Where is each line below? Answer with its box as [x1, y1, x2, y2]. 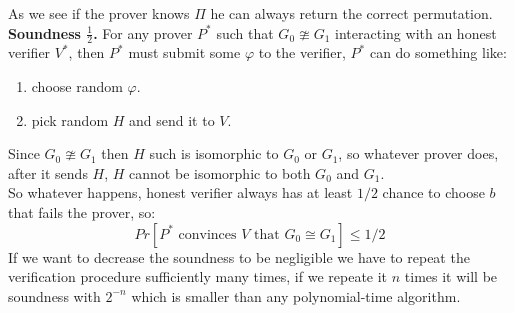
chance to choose [382, 182, 485, 203]
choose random [31, 76, 123, 97]
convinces [178, 227, 237, 242]
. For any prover [93, 22, 193, 43]
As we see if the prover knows [8, 3, 190, 23]
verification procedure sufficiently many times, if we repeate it [8, 266, 388, 287]
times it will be [404, 266, 498, 287]
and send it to [129, 109, 215, 130]
